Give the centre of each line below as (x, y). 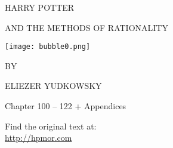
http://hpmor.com (38, 138)
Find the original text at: (51, 126)
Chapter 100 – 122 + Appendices (66, 106)
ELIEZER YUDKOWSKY (53, 86)
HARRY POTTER (40, 7)
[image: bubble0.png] (48, 47)
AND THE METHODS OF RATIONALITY (86, 27)
